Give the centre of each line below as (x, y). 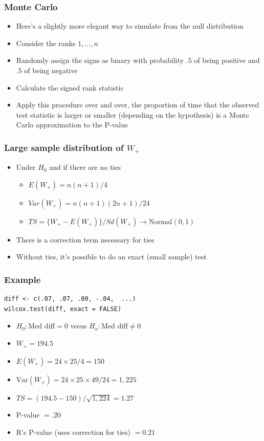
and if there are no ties (85, 167)
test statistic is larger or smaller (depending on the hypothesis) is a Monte (133, 114)
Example (23, 279)
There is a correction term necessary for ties (85, 239)
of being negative (51, 70)
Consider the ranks (46, 43)
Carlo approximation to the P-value (72, 125)
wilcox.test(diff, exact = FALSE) (63, 309)
